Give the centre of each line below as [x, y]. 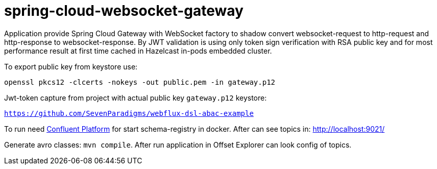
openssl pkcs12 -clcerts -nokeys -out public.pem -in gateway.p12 [140, 82]
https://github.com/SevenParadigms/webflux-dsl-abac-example [129, 113]
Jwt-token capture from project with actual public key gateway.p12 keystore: [136, 98]
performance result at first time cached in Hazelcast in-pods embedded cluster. [138, 51]
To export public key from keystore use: [71, 66]
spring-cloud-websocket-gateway [124, 11]
